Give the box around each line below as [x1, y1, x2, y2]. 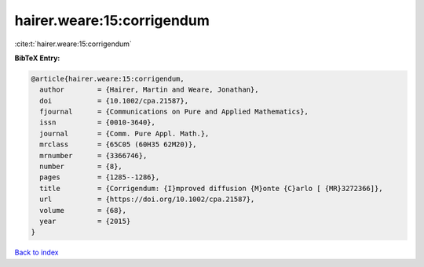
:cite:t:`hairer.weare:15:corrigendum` [14, 39, 133, 49]
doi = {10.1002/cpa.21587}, [39, 96, 188, 105]
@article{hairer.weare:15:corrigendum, [31, 74, 185, 83]
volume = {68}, [39, 206, 127, 215]
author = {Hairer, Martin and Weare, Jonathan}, [39, 85, 259, 94]
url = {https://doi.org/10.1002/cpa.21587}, [39, 195, 255, 204]
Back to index [14, 247, 59, 258]
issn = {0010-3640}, [39, 118, 156, 127]
